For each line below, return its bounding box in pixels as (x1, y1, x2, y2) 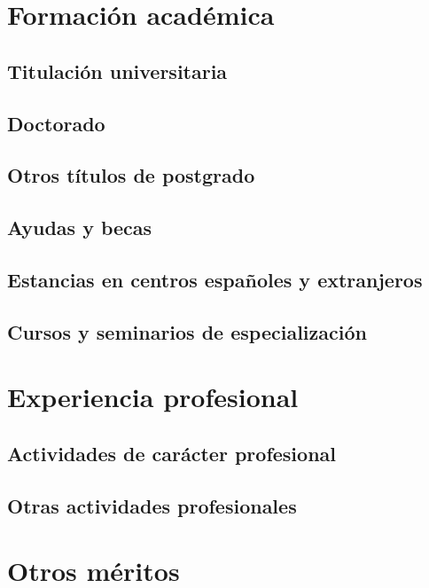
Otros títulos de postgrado (7, 161, 255, 189)
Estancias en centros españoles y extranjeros (7, 265, 423, 293)
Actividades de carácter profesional (7, 439, 336, 466)
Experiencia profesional (7, 379, 299, 415)
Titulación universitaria (7, 57, 228, 84)
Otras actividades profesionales (7, 491, 297, 519)
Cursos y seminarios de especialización (7, 318, 367, 345)
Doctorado (7, 109, 105, 137)
